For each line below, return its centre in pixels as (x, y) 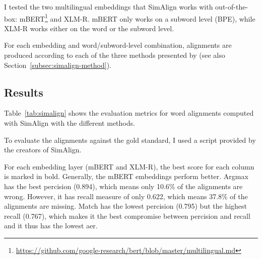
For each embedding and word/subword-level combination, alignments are (118, 45)
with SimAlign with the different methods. (70, 123)
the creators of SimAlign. (43, 150)
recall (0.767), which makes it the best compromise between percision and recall (127, 215)
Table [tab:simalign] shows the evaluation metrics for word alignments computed (129, 113)
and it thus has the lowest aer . (51, 226)
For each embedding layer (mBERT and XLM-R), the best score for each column (129, 166)
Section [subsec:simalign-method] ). (58, 65)
